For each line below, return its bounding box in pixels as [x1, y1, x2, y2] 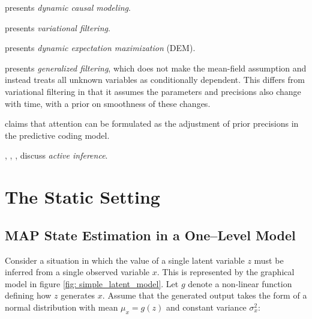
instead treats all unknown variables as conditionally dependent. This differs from [5, 73, 305, 86]
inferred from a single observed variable [5, 266, 150, 278]
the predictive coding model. [5, 129, 110, 141]
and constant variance [166, 300, 247, 313]
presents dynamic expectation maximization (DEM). [5, 41, 196, 54]
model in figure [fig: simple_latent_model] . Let [5, 277, 179, 290]
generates [61, 289, 95, 302]
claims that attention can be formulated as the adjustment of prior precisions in [5, 117, 299, 130]
